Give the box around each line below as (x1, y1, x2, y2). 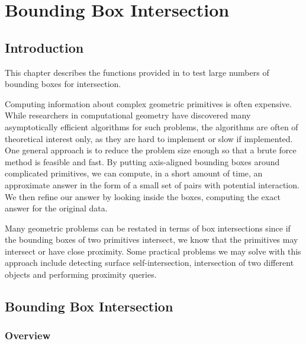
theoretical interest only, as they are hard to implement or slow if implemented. (5, 132, 293, 144)
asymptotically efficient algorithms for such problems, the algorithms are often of (5, 120, 298, 133)
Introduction (5, 38, 84, 56)
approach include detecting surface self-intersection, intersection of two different (5, 256, 294, 269)
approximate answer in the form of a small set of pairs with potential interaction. (5, 178, 299, 191)
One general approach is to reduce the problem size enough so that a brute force (5, 144, 297, 156)
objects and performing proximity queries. (5, 268, 157, 281)
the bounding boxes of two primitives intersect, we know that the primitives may (5, 233, 298, 246)
